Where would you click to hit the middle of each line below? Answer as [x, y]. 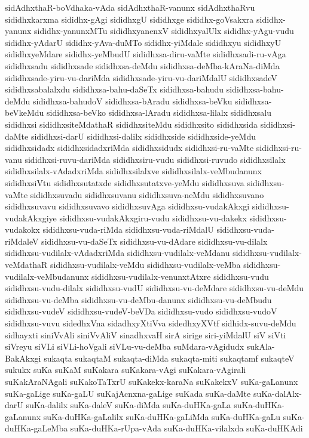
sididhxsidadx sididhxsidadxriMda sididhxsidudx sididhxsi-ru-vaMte [129, 148]
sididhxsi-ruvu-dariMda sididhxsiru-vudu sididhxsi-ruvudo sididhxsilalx [155, 159]
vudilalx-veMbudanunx [47, 276]
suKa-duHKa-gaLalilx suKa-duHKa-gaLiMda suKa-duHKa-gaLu [162, 416]
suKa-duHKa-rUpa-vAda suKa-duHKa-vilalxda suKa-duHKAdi [186, 428]
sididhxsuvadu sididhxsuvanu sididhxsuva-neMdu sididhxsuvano [147, 194]
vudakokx [22, 229]
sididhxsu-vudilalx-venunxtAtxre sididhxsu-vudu [180, 276]
